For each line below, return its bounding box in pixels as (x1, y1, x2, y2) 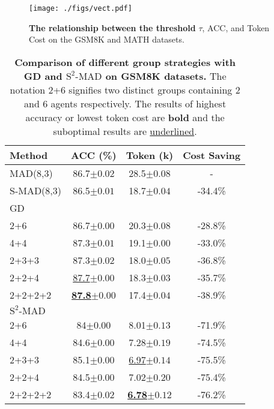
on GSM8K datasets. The (105, 68, 227, 83)
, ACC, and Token (202, 21, 270, 34)
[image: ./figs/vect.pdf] (29, 4, 132, 13)
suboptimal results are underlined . (53, 124, 197, 138)
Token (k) (126, 148, 174, 162)
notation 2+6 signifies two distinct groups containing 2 (10, 82, 240, 97)
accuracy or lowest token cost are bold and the (25, 110, 225, 124)
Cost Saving (183, 148, 241, 162)
